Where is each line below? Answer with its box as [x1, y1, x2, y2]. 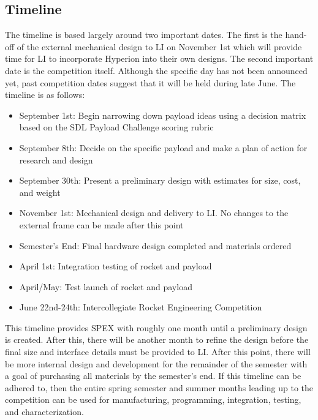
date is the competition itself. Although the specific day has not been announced [5, 64, 308, 77]
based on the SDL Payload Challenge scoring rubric [19, 121, 214, 133]
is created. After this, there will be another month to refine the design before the [5, 333, 309, 346]
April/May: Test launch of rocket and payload [19, 280, 192, 293]
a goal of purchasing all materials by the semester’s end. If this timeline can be [5, 369, 301, 382]
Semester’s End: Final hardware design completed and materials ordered [19, 239, 292, 252]
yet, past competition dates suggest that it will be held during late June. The [5, 76, 296, 89]
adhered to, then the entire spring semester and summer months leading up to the [5, 381, 314, 394]
